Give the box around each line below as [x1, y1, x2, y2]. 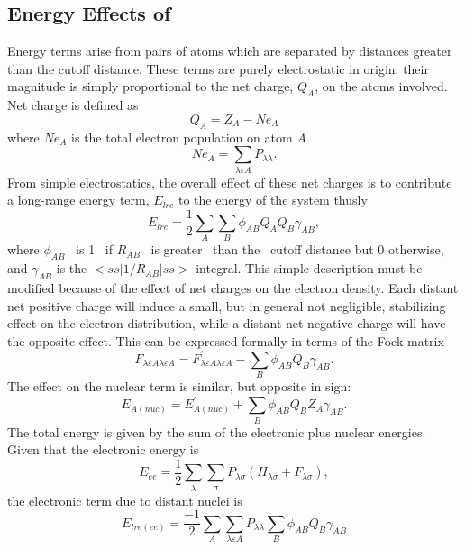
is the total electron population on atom [71, 127, 293, 146]
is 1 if [76, 240, 113, 259]
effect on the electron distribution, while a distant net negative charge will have [7, 314, 446, 333]
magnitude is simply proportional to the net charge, [7, 77, 294, 96]
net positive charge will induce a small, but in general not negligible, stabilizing [7, 296, 446, 315]
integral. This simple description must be [196, 259, 423, 278]
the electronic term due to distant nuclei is [7, 490, 242, 509]
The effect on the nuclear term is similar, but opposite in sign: [7, 377, 351, 396]
